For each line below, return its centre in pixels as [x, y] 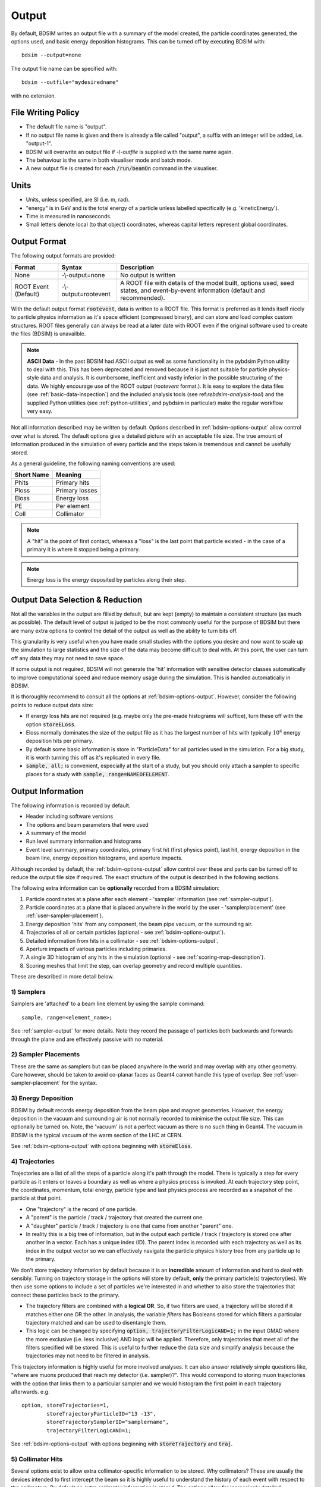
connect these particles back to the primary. [65, 1295]
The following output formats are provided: [63, 256]
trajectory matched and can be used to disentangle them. [96, 1322]
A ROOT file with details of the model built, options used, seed [207, 283]
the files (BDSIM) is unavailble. [48, 334]
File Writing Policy [45, 113]
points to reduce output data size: [52, 705]
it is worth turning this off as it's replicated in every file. [93, 758]
